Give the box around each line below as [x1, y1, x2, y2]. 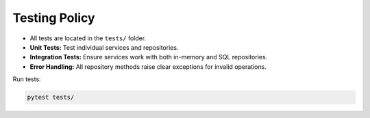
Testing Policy [12, 10, 95, 25]
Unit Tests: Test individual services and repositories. [29, 43, 179, 51]
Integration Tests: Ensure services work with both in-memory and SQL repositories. [29, 53, 268, 61]
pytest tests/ [27, 93, 75, 102]
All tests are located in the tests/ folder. [29, 34, 147, 42]
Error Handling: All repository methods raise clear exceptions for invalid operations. [29, 62, 267, 71]
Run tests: [12, 75, 41, 83]
